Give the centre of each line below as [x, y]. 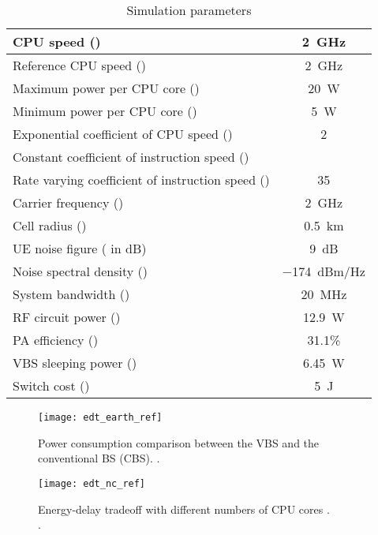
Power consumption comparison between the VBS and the [179, 442]
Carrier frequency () [68, 202]
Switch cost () [51, 385]
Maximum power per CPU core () [106, 88]
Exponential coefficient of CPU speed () [123, 134]
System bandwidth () [71, 294]
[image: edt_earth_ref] [100, 417]
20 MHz [324, 294]
